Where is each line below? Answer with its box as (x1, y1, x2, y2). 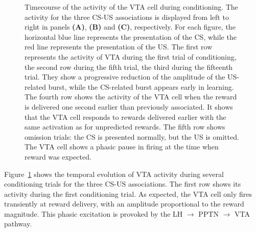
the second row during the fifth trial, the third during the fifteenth (25, 61, 233, 72)
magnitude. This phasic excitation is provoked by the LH (4, 208, 183, 219)
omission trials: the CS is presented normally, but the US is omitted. (25, 131, 239, 142)
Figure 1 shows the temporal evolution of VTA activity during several (4, 168, 224, 179)
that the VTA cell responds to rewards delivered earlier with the (25, 111, 226, 122)
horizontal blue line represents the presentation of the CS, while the (25, 31, 237, 42)
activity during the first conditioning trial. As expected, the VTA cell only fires (4, 188, 252, 199)
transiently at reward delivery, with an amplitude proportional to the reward (4, 198, 244, 209)
